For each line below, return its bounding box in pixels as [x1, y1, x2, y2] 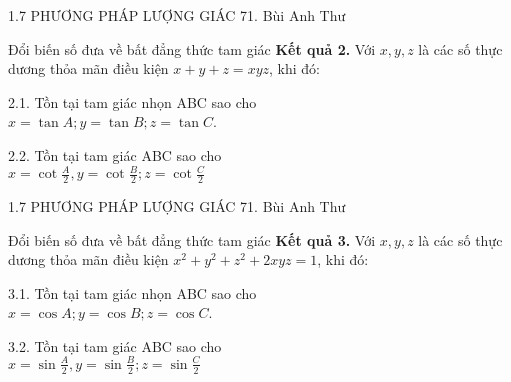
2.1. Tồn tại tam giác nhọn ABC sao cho [8, 91, 257, 112]
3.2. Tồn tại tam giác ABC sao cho [8, 335, 222, 356]
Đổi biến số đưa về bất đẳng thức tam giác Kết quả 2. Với [8, 38, 376, 59]
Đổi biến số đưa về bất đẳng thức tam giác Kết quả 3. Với [8, 229, 376, 250]
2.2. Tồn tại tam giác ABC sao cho [8, 144, 222, 165]
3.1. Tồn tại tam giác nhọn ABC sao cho [8, 282, 257, 303]
